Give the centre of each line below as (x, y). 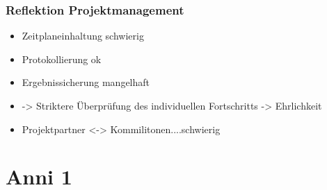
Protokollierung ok (62, 59)
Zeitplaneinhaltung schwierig (83, 36)
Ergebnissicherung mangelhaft (86, 82)
